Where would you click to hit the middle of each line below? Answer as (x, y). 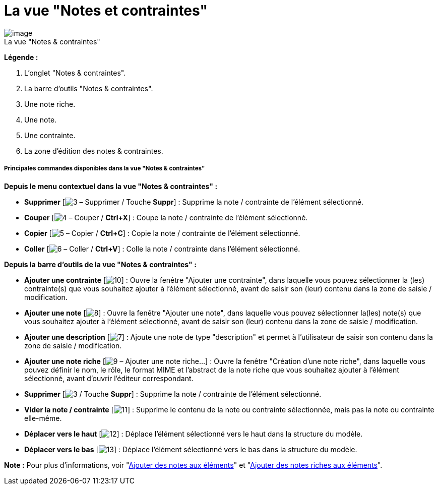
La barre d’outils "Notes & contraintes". (89, 88)
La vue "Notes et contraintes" (106, 11)
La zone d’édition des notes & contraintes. (94, 151)
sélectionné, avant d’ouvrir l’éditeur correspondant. (109, 378)
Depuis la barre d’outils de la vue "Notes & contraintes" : (100, 264)
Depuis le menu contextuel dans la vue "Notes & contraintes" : (111, 186)
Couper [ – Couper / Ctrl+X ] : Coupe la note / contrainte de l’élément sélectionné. (166, 217)
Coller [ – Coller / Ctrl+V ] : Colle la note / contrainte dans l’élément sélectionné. (162, 249)
